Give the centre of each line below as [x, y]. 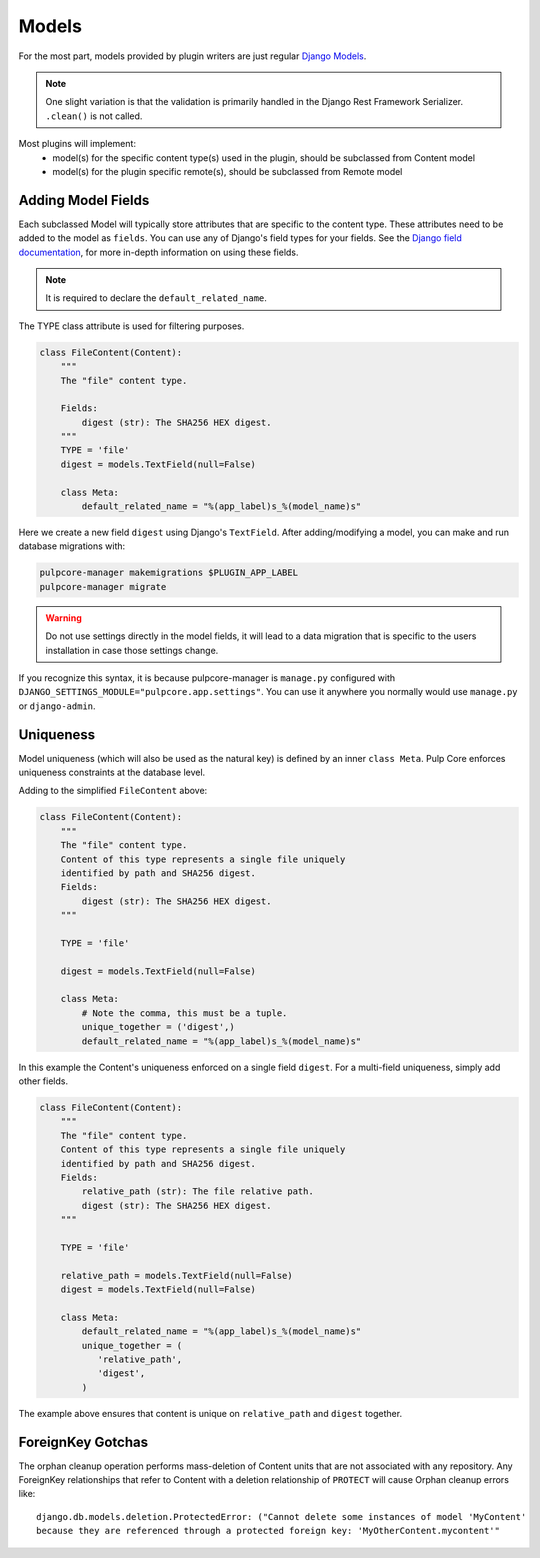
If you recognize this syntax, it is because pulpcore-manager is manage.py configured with [207, 677]
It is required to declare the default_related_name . [156, 298]
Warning [63, 617]
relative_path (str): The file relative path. [197, 1191]
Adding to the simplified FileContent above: [113, 791]
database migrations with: [72, 546]
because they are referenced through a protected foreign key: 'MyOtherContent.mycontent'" [268, 1531]
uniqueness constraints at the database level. [112, 772]
